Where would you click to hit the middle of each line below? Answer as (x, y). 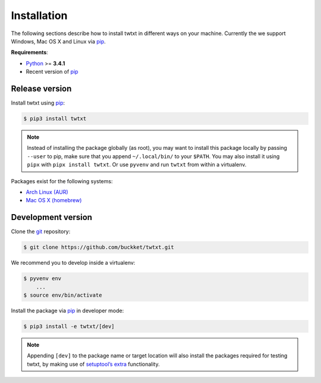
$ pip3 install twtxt (55, 119)
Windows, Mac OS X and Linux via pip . (59, 41)
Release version (41, 88)
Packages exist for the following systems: (62, 181)
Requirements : (30, 52)
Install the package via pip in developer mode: (67, 310)
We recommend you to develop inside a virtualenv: (73, 263)
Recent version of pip (52, 72)
